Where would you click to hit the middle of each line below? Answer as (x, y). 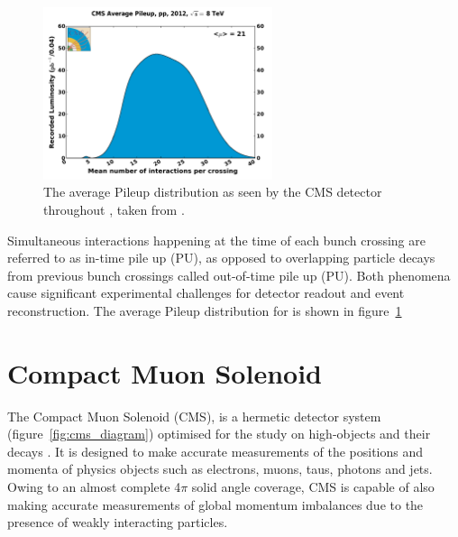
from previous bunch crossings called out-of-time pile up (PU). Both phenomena (229, 275)
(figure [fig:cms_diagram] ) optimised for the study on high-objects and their (219, 434)
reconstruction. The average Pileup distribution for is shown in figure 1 (205, 310)
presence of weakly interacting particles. (118, 522)
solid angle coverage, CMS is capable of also (313, 487)
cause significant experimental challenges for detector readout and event (206, 293)
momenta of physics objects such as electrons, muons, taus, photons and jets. (220, 469)
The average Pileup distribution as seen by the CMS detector (213, 192)
